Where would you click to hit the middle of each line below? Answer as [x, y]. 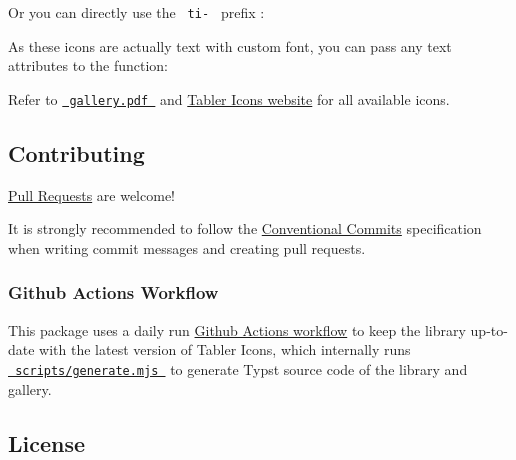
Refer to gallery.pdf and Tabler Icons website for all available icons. [229, 98]
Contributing [76, 152]
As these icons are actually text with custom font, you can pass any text [230, 45]
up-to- [489, 329]
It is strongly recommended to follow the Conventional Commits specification [245, 228]
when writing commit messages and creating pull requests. [187, 247]
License [47, 442]
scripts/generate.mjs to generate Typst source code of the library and [241, 368]
